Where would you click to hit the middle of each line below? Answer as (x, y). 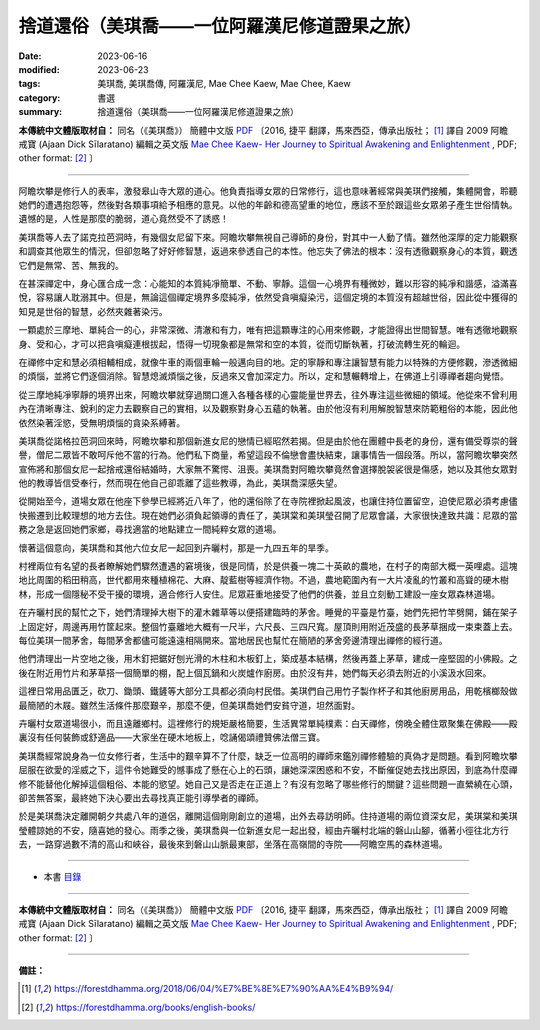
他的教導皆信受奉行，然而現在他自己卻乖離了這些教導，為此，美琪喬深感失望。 (180, 483)
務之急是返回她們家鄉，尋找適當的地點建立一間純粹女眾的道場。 (150, 529)
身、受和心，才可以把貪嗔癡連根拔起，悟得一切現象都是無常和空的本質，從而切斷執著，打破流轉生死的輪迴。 (241, 344)
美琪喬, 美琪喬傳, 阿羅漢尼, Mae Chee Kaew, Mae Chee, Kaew (224, 84)
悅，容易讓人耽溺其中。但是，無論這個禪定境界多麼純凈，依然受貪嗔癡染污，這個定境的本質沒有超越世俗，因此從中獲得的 (268, 297)
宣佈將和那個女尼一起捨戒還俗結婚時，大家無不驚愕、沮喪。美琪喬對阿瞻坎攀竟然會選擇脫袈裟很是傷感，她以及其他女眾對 (268, 469)
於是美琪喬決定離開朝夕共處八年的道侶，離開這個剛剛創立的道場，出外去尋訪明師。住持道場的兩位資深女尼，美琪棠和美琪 (268, 816)
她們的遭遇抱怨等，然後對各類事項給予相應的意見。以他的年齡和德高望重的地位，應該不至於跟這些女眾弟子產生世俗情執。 (268, 205)
